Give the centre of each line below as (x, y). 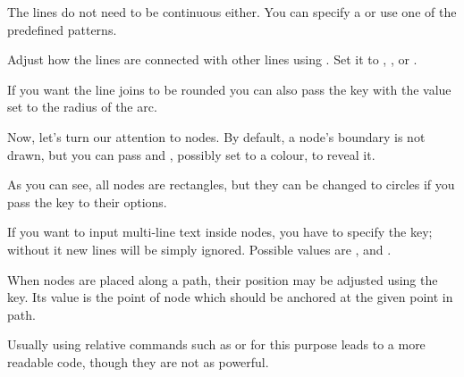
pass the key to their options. (87, 201)
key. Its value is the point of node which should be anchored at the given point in (230, 297)
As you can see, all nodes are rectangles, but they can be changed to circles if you (231, 184)
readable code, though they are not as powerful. (138, 361)
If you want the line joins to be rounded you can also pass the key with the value (229, 89)
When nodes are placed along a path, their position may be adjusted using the (223, 279)
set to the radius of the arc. (82, 107)
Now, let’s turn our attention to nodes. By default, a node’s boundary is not (216, 136)
